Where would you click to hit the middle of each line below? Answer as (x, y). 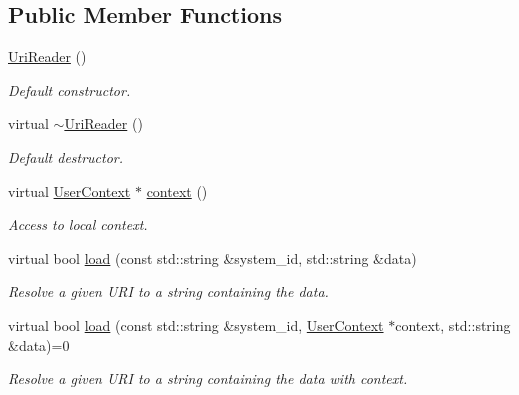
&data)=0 (39, 344)
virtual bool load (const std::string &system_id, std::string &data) (212, 257)
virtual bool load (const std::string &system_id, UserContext (196, 324)
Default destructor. (66, 156)
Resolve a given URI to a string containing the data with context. (208, 378)
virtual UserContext (69, 190)
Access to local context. (78, 224)
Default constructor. (69, 89)
